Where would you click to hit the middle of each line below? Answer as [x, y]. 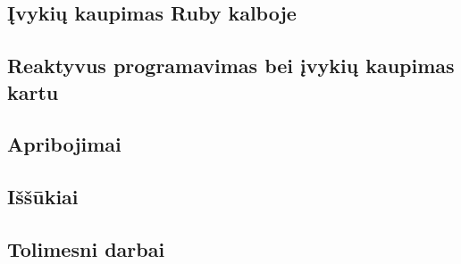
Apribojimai [64, 144]
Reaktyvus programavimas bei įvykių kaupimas [231, 66]
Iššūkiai [43, 197]
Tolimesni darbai [86, 248]
